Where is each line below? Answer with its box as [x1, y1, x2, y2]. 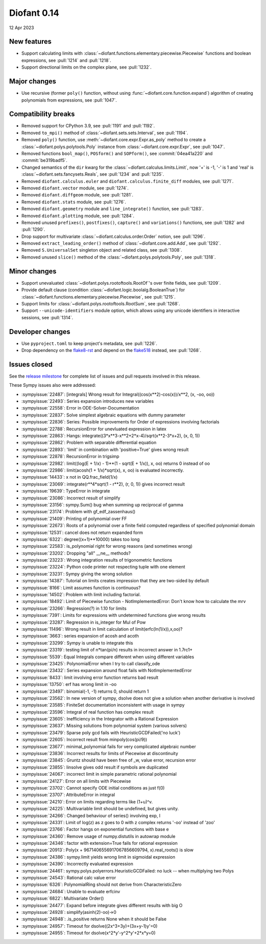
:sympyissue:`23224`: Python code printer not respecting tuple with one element [21, 564, 186, 570]
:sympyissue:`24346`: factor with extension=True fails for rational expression [21, 840, 178, 846]
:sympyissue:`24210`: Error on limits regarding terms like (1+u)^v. [21, 798, 153, 804]
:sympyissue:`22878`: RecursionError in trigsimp [21, 453, 120, 459]
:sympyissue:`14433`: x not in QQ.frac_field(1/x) [21, 474, 118, 480]
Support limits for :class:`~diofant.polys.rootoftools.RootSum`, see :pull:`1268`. [21, 301, 180, 306]
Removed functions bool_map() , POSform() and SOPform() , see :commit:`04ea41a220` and [21, 151, 213, 156]
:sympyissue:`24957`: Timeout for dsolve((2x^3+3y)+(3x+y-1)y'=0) [21, 923, 158, 929]
